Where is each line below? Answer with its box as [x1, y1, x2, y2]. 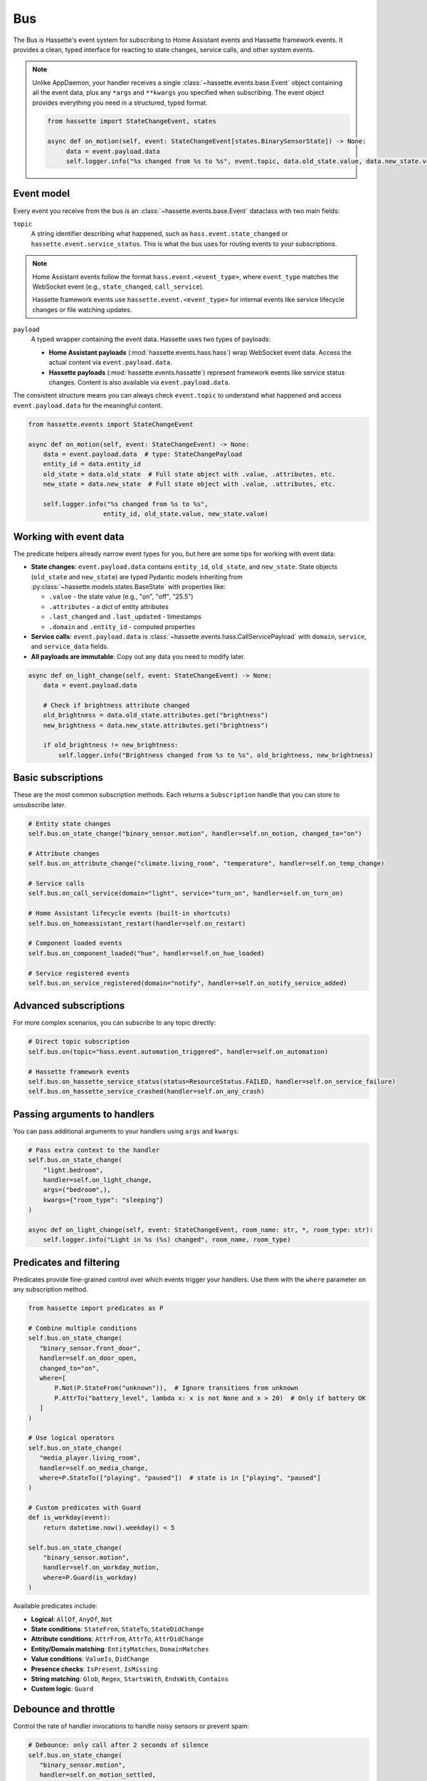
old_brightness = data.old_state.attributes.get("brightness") [43, 711, 269, 720]
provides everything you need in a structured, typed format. [32, 98, 208, 107]
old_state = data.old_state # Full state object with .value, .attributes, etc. [43, 470, 336, 478]
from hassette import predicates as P [28, 1304, 164, 1312]
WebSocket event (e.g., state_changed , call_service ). [32, 282, 204, 291]
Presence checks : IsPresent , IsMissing [31, 1664, 158, 1673]
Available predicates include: [13, 1601, 97, 1610]
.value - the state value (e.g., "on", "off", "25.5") [48, 592, 194, 601]
